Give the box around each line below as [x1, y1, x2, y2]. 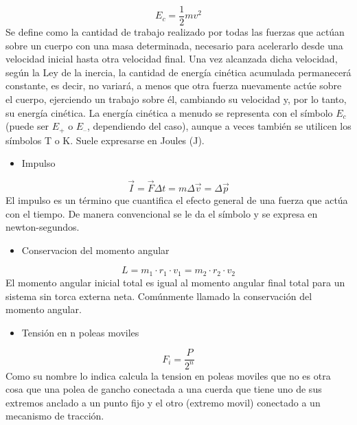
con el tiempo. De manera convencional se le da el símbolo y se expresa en [5, 206, 318, 220]
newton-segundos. [5, 220, 80, 234]
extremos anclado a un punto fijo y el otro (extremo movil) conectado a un [5, 395, 321, 409]
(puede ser [5, 119, 49, 133]
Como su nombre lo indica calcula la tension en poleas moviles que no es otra [5, 368, 331, 382]
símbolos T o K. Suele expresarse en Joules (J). [5, 133, 205, 147]
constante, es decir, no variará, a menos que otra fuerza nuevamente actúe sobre [5, 78, 342, 93]
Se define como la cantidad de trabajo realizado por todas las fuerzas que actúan [5, 25, 345, 39]
